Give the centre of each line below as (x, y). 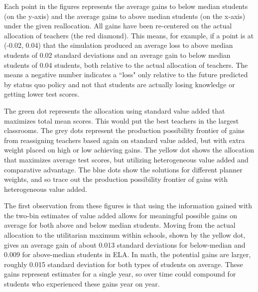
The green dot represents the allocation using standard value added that (115, 110)
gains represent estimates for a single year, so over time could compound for (120, 274)
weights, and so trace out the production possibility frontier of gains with (116, 179)
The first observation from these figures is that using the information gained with (128, 206)
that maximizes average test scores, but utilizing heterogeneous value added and (126, 159)
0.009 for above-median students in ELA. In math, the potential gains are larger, (128, 254)
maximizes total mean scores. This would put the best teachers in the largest (122, 120)
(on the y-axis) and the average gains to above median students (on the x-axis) (125, 16)
